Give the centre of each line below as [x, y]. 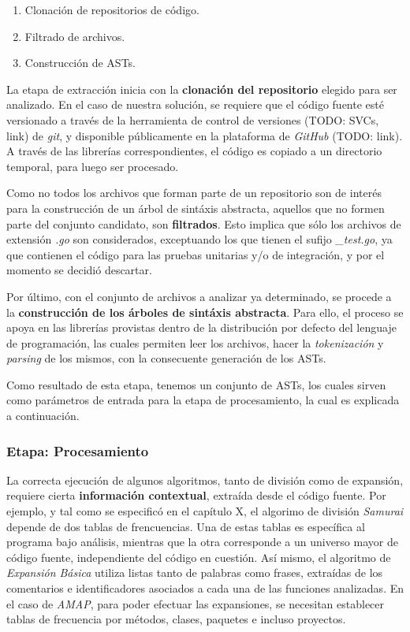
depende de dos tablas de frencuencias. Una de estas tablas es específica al [186, 526]
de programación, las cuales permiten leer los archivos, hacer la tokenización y [195, 342]
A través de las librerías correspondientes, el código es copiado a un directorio [194, 151]
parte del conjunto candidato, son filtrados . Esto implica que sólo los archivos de [204, 223]
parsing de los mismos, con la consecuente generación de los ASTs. [166, 358]
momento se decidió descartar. [79, 270]
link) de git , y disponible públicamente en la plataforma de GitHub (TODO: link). [205, 135]
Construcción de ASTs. [80, 63]
